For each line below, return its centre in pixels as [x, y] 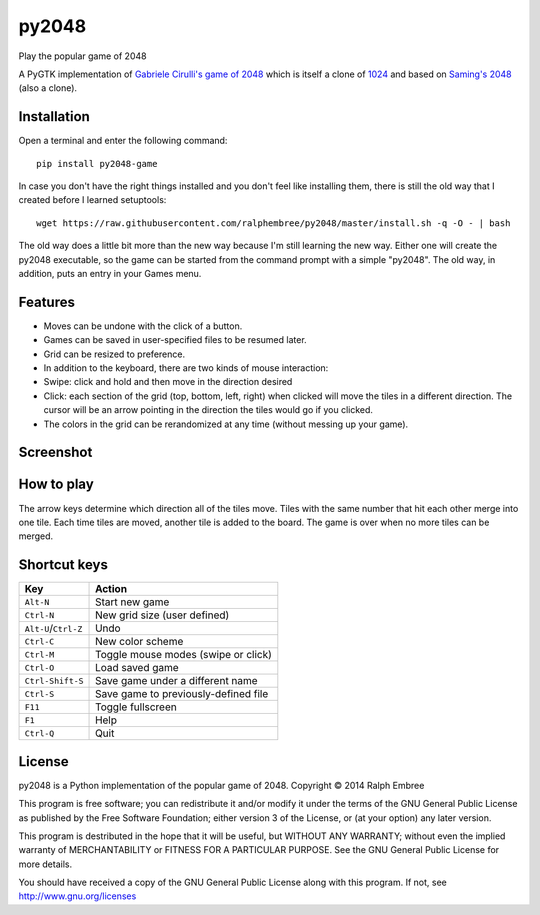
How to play [56, 484]
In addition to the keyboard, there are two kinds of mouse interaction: [186, 368]
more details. [45, 864]
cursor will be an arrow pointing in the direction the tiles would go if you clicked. [208, 410]
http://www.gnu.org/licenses [77, 896]
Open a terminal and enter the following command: [123, 141]
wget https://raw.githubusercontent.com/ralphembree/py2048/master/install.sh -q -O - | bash [273, 223]
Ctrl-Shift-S [54, 680]
